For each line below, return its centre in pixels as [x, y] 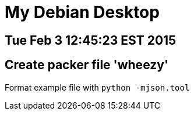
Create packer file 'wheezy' [87, 65]
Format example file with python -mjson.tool [97, 87]
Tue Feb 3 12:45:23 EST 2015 [91, 40]
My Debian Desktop [82, 12]
